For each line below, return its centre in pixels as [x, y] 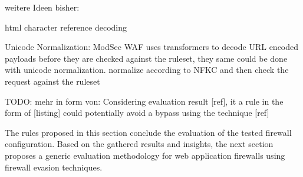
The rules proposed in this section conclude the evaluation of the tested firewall [148, 132]
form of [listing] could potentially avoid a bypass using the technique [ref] [137, 113]
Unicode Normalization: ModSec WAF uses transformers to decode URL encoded [152, 47]
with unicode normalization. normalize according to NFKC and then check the [147, 70]
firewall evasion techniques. [54, 167]
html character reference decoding [66, 27]
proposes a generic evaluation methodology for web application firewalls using [145, 155]
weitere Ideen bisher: [42, 7]
